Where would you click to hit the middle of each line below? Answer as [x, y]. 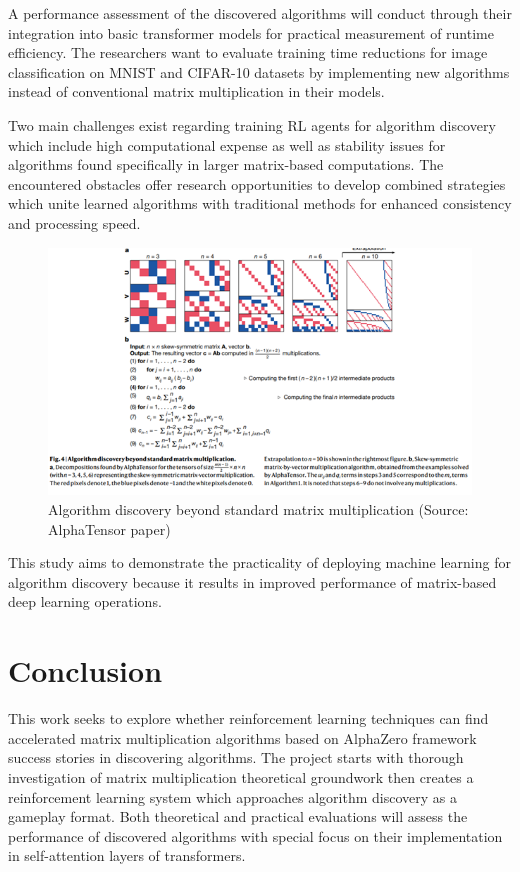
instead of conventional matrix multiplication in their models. [196, 91]
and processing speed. [74, 222]
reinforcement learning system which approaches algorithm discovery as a [232, 796]
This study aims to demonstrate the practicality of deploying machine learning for [259, 562]
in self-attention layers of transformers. [127, 855]
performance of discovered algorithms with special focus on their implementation [255, 835]
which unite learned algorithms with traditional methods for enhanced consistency [260, 203]
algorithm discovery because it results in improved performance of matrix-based [252, 581]
